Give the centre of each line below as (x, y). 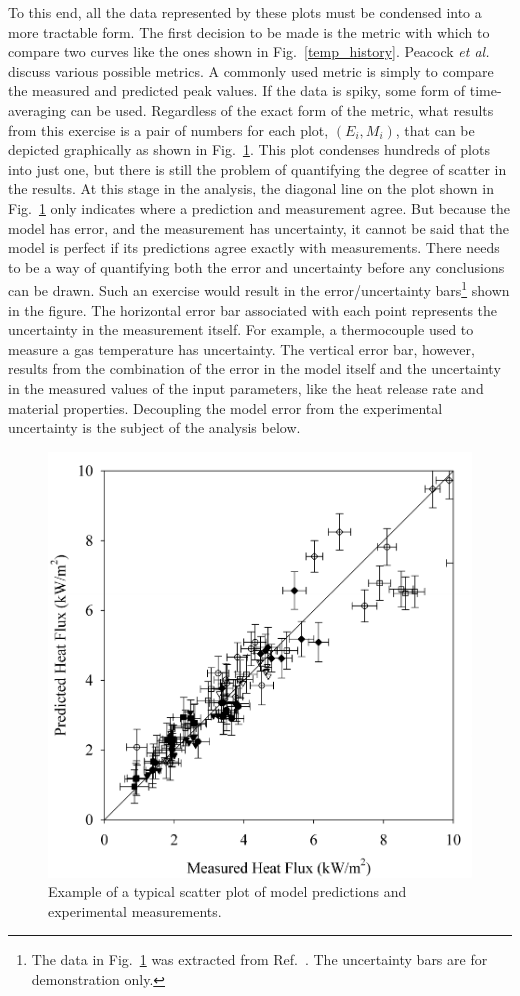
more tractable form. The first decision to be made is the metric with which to (249, 31)
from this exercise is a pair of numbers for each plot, (168, 129)
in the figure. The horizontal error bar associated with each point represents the (253, 309)
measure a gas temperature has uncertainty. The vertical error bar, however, (241, 348)
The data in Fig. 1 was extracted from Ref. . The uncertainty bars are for (259, 959)
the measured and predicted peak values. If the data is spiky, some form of (237, 90)
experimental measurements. (135, 910)
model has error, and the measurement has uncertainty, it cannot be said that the (259, 227)
